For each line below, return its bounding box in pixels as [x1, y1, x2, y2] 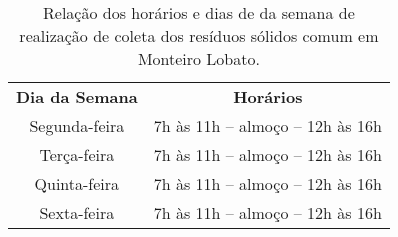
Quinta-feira [34, 172, 120, 195]
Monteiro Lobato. [137, 47, 260, 70]
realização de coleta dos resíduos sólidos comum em [19, 24, 379, 47]
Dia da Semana [16, 85, 138, 108]
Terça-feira [39, 143, 115, 166]
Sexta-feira [39, 201, 115, 224]
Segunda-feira [29, 114, 125, 137]
